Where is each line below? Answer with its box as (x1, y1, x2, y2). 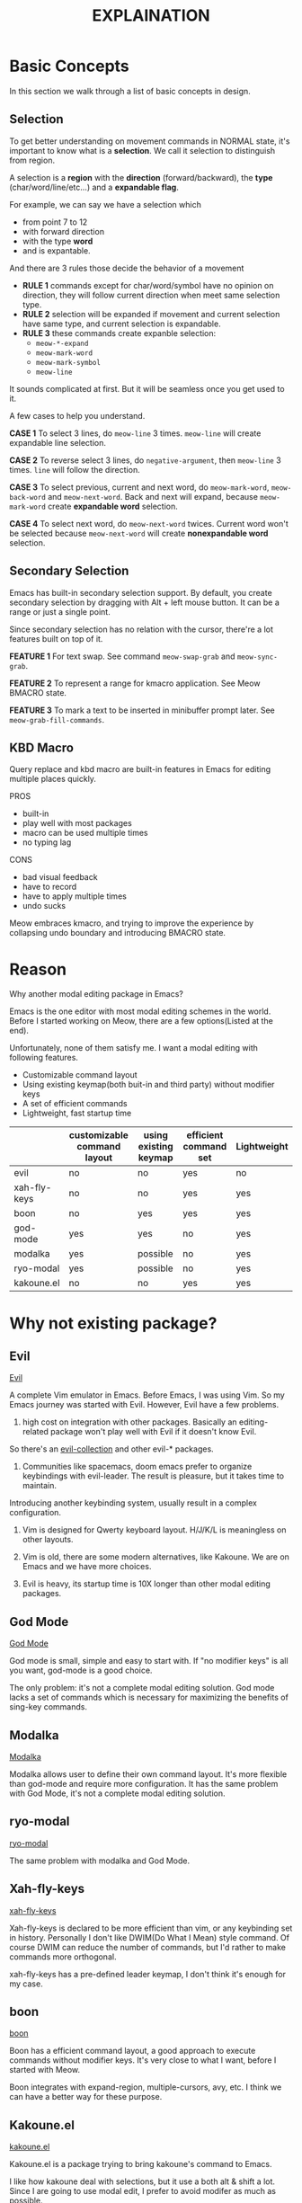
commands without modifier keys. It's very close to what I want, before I (9, 2055, 277, 2065)
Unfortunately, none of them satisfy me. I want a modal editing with (9, 1043, 259, 1053)
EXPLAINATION (92, 5, 210, 26)
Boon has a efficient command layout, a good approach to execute (9, 2046, 256, 2056)
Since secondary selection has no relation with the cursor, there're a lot (9, 624, 274, 635)
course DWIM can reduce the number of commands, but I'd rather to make (9, 1941, 286, 1952)
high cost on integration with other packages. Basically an (22, 1417, 237, 1427)
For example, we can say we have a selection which (9, 199, 202, 209)
